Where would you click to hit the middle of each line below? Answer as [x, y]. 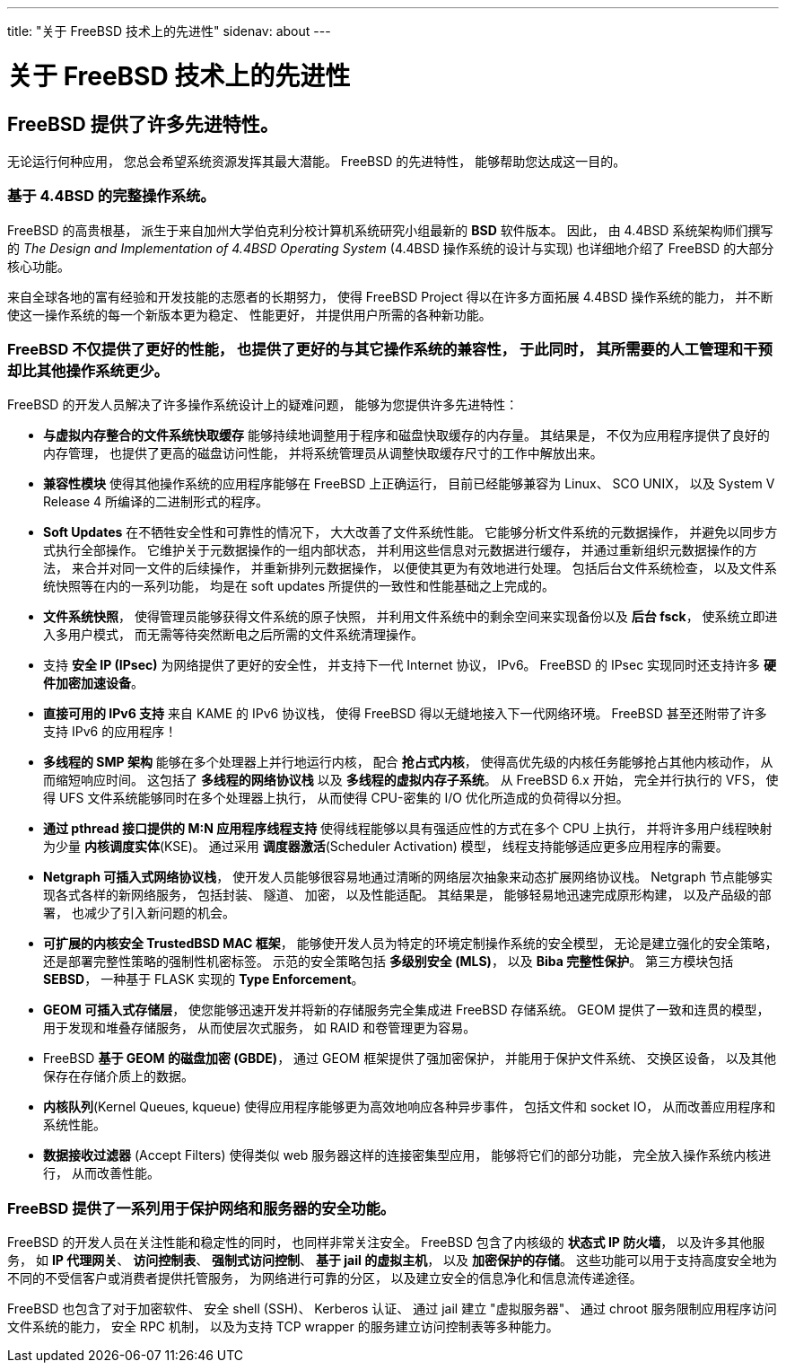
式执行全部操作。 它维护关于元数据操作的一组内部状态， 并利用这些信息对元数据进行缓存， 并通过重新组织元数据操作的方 [400, 550]
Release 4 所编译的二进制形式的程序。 [156, 502]
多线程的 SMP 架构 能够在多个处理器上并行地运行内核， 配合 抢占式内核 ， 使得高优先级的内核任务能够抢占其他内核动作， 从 [408, 762]
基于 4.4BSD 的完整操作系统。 [111, 196]
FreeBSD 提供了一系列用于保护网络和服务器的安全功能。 [201, 1208]
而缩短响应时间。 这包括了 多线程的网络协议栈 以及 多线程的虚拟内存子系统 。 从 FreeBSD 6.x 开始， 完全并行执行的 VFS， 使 [411, 780]
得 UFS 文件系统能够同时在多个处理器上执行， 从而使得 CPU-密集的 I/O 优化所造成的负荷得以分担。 [336, 798]
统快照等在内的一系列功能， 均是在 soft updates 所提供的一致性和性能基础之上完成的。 [299, 586]
